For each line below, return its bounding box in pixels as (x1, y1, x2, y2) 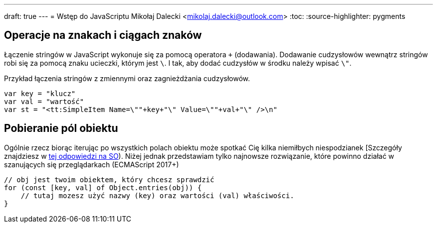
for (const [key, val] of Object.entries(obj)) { (4, 183, 202, 192)
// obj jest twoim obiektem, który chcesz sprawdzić (4, 175, 215, 184)
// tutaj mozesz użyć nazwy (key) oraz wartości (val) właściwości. (20, 191, 294, 200)
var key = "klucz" (4, 89, 76, 98)
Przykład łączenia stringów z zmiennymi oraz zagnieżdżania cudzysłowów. (4, 74, 250, 83)
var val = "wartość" (4, 97, 84, 106)
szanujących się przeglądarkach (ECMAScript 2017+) (4, 160, 179, 169)
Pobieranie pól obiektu (4, 122, 118, 135)
